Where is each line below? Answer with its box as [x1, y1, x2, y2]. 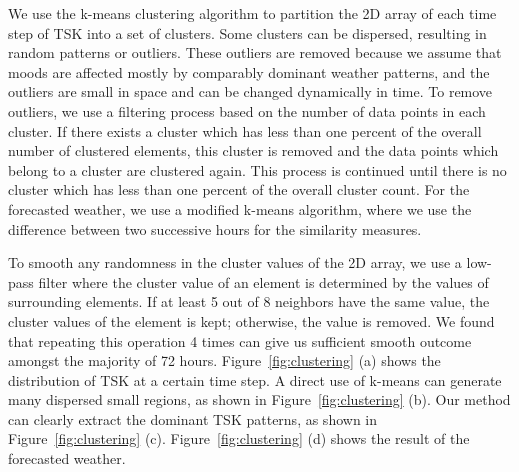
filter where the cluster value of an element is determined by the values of [38, 271, 489, 292]
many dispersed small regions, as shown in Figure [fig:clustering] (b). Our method [8, 389, 511, 410]
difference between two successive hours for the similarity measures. [8, 218, 422, 239]
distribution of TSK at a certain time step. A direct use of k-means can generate [8, 369, 502, 390]
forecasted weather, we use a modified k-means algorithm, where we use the [8, 198, 472, 219]
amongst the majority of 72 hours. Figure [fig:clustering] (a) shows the [8, 350, 441, 371]
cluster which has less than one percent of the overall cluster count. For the [8, 179, 470, 200]
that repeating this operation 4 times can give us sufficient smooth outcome [8, 330, 472, 351]
